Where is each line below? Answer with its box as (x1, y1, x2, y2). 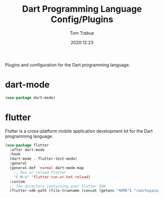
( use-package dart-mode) (5, 95, 56, 100)
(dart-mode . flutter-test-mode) (9, 156, 78, 161)
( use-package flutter (5, 143, 49, 148)
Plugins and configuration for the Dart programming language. (5, 62, 130, 68)
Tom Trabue (70, 30, 94, 36)
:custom (9, 179, 25, 184)
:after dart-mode (9, 147, 45, 152)
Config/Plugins (50, 14, 114, 25)
